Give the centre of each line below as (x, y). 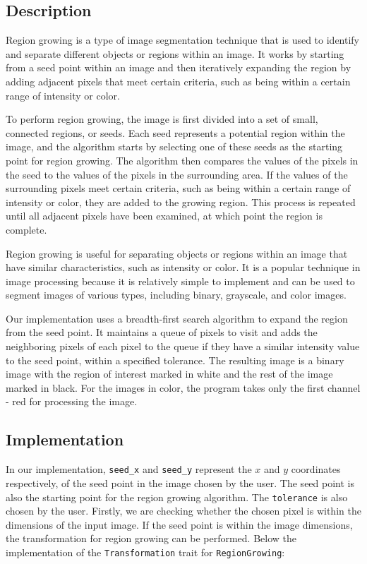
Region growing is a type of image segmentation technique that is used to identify (183, 40)
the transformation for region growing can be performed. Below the (151, 538)
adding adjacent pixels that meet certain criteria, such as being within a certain (178, 81)
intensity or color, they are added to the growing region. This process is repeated (181, 202)
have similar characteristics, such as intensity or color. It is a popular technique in (183, 267)
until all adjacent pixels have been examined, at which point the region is (164, 216)
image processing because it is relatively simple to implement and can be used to (180, 281)
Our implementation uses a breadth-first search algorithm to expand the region (177, 318)
